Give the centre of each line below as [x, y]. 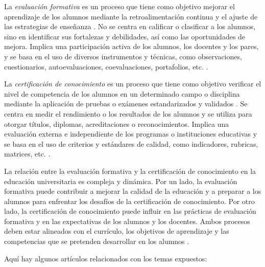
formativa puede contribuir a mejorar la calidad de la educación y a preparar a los [133, 191]
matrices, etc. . [27, 154]
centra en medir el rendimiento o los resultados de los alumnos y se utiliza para [128, 113]
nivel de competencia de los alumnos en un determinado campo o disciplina [122, 93]
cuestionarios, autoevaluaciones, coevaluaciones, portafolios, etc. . [106, 66]
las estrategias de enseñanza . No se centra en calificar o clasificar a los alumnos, [130, 26]
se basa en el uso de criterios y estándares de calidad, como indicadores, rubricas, [131, 143]
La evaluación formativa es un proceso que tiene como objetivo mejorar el [119, 6]
